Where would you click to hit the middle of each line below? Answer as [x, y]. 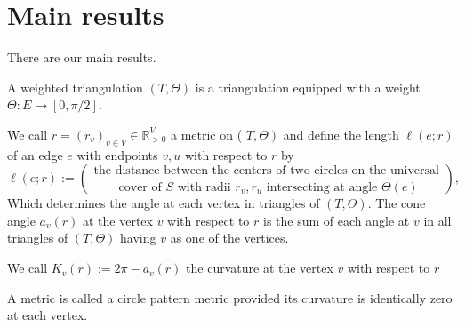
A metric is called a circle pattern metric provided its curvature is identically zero [230, 297]
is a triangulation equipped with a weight [308, 87]
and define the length [341, 134]
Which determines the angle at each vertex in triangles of [164, 203]
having [138, 238]
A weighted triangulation [75, 87]
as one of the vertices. [229, 238]
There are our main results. [82, 57]
